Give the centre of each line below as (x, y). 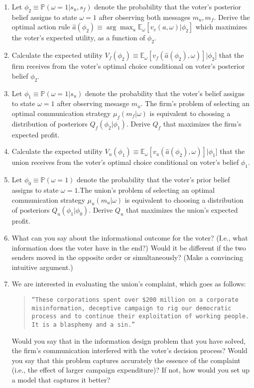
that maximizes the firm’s (202, 123)
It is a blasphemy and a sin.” (83, 324)
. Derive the (232, 17)
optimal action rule (41, 27)
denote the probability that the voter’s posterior (168, 6)
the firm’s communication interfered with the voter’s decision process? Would (129, 350)
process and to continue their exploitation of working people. (140, 317)
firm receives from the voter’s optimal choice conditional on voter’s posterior (128, 66)
